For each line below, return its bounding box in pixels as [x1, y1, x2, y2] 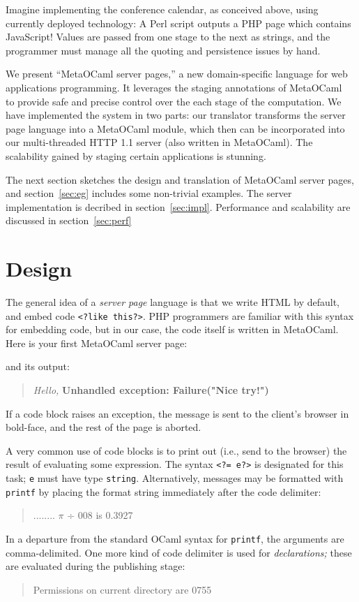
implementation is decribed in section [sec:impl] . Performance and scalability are [6, 199, 351, 214]
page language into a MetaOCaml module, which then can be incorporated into [6, 121, 345, 135]
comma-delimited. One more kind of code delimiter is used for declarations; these [6, 545, 352, 559]
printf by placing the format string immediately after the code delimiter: [6, 484, 321, 499]
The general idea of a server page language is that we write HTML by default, [6, 295, 339, 309]
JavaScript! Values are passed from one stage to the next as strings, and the [6, 29, 330, 44]
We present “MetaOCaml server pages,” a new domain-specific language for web [6, 66, 348, 81]
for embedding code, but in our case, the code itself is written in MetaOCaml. [6, 322, 339, 337]
